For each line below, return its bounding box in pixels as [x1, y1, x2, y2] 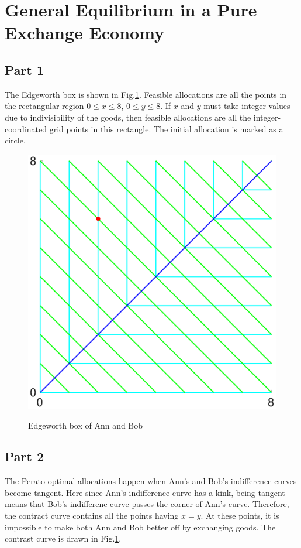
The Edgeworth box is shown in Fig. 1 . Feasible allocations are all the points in [5, 88, 287, 100]
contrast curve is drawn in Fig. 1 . [5, 532, 122, 544]
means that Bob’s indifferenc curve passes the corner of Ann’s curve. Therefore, [5, 498, 289, 510]
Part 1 [5, 60, 44, 78]
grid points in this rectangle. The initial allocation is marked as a [49, 122, 283, 135]
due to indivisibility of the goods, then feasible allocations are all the [5, 111, 251, 123]
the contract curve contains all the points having [5, 509, 179, 522]
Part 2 [5, 447, 44, 465]
